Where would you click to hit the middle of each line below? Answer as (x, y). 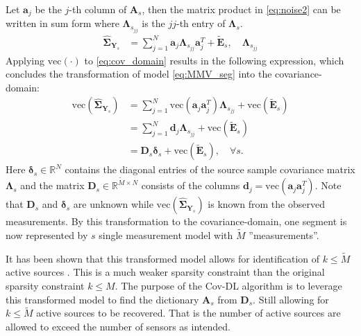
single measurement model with (166, 235)
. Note (328, 185)
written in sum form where (62, 23)
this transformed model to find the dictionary (102, 299)
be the (48, 9)
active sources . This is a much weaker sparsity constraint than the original (165, 272)
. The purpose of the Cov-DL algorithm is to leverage (228, 285)
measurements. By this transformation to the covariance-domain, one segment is (176, 221)
